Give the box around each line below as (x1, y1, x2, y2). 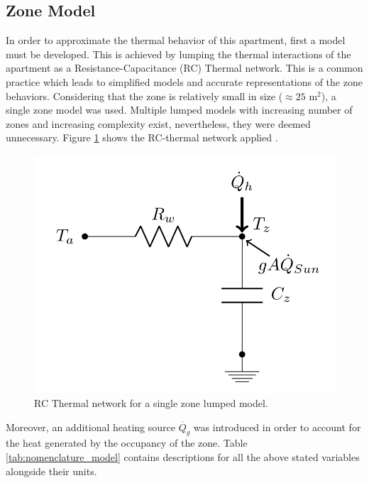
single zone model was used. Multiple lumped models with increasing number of (6, 102, 353, 117)
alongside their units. (6, 463, 97, 478)
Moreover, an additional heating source (6, 419, 175, 434)
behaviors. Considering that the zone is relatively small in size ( (6, 88, 283, 103)
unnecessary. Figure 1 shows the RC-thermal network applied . (6, 130, 278, 145)
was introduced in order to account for (193, 419, 361, 434)
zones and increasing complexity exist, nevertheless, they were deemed (6, 116, 311, 131)
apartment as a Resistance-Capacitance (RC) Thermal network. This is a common (6, 60, 363, 75)
